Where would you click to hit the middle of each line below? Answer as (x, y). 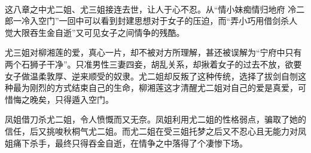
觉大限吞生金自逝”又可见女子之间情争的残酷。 (95, 32)
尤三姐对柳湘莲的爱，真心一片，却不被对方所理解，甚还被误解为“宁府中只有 (153, 52)
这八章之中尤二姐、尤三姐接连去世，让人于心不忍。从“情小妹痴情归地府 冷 (151, 9)
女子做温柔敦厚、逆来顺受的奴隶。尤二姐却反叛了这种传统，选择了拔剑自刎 (151, 76)
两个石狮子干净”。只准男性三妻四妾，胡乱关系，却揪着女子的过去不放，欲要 (153, 64)
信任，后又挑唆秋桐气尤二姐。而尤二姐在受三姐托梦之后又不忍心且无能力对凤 (155, 131)
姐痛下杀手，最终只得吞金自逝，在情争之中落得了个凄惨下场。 (126, 143)
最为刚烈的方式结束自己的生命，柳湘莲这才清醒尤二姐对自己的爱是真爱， (155, 88)
